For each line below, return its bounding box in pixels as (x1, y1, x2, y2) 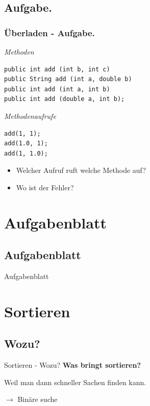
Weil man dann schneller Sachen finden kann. (4, 376, 146, 387)
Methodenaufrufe (4, 110, 56, 121)
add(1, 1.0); (4, 149, 48, 157)
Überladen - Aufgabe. (4, 26, 95, 39)
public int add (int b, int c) (4, 65, 110, 73)
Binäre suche (17, 394, 58, 404)
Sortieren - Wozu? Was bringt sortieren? (4, 360, 141, 370)
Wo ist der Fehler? (16, 182, 74, 192)
